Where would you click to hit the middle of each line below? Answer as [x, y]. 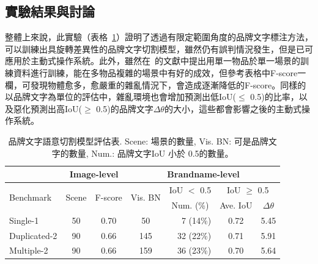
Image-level [94, 174]
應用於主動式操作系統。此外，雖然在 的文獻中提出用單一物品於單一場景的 [153, 61]
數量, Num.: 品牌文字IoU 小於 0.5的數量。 [151, 153]
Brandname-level [203, 174]
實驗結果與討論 [50, 11]
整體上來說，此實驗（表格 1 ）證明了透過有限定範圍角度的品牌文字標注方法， [159, 37]
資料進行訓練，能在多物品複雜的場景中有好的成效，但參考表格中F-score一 [160, 72]
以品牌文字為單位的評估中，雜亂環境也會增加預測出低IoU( [120, 97]
